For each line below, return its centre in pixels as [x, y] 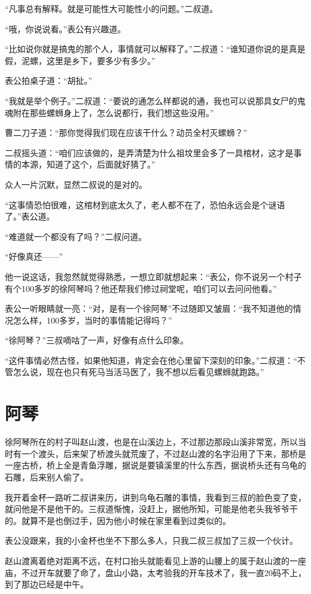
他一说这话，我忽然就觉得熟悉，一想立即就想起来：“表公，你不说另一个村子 [153, 276]
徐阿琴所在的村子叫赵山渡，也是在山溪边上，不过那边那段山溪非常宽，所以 [151, 442]
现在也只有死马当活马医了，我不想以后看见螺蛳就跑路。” [155, 372]
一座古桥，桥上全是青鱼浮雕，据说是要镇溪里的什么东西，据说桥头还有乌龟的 [155, 465]
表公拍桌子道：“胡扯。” [49, 80]
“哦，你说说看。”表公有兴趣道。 [65, 28]
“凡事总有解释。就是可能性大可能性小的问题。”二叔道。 [112, 8]
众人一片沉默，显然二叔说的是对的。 [76, 184]
